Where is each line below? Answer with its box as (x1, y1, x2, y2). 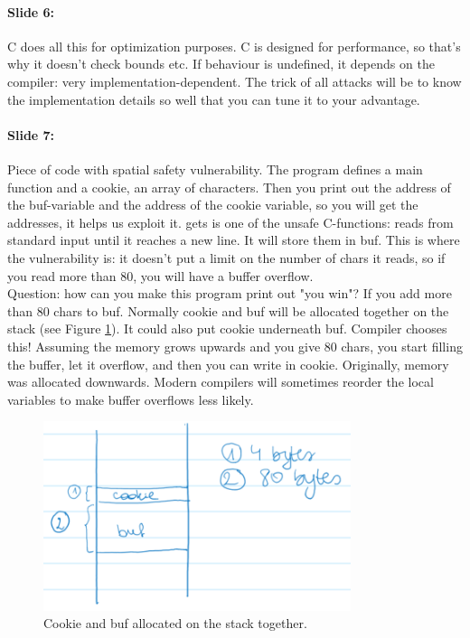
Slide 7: (7, 125, 55, 144)
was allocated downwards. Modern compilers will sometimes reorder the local (7, 372, 434, 391)
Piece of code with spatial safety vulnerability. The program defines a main (7, 159, 423, 178)
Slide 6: (7, 2, 55, 21)
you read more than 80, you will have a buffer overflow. (7, 266, 314, 285)
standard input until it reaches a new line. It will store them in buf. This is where (7, 230, 460, 249)
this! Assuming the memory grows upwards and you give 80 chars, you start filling (7, 336, 463, 355)
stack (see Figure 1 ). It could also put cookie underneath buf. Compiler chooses (7, 319, 447, 338)
